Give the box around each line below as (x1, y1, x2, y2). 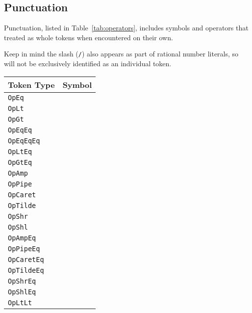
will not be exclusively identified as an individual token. (4, 58, 172, 69)
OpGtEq (8, 158, 32, 166)
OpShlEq (8, 287, 36, 296)
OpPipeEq (8, 244, 40, 253)
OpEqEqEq (8, 136, 40, 145)
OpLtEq (8, 147, 32, 156)
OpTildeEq (8, 266, 44, 274)
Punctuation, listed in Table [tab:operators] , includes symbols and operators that (4, 23, 249, 33)
